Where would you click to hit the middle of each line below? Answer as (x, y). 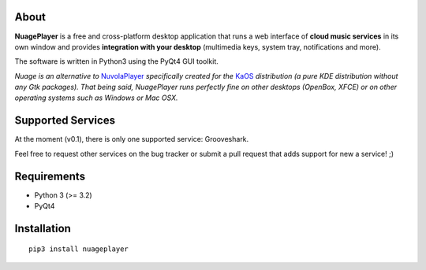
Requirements (50, 176)
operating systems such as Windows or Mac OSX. (96, 98)
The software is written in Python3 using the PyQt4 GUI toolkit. (116, 61)
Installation (43, 228)
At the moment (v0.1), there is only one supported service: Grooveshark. (132, 139)
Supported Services (65, 121)
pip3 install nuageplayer (79, 249)
